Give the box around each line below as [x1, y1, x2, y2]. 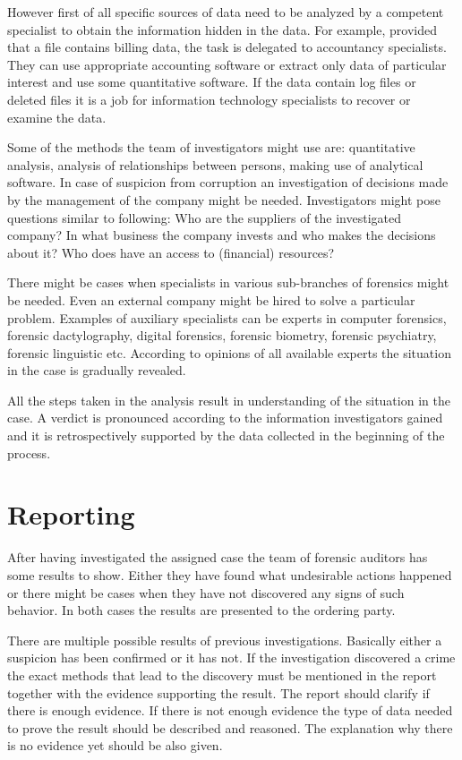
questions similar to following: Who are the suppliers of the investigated [7, 208, 402, 226]
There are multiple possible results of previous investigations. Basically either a [7, 630, 442, 649]
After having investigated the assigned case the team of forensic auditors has [7, 548, 428, 567]
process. [7, 443, 51, 462]
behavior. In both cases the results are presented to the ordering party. [7, 601, 396, 619]
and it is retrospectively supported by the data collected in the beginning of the [7, 426, 445, 445]
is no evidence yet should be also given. [7, 736, 223, 755]
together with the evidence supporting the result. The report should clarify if [7, 683, 430, 702]
